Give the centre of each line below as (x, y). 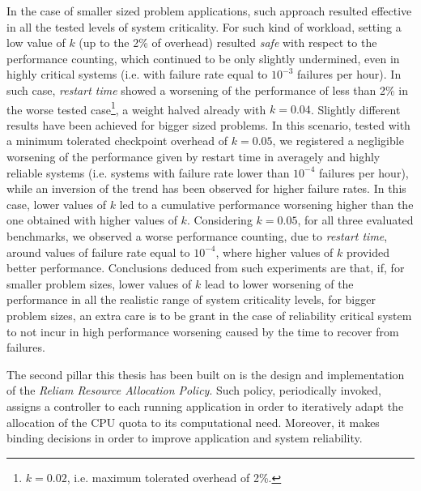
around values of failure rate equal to (98, 252)
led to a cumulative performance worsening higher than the (266, 204)
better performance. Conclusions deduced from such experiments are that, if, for (206, 268)
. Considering (219, 220)
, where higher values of (274, 252)
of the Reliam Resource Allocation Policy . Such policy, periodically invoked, (194, 390)
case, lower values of (57, 204)
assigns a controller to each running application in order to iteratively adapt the (205, 406)
